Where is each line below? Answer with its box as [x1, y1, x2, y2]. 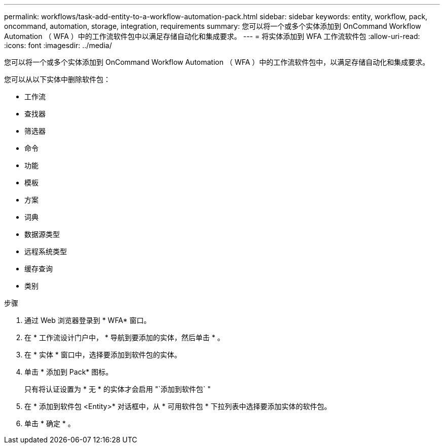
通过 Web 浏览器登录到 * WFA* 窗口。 [24, 316, 151, 324]
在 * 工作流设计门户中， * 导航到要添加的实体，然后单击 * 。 [24, 333, 225, 342]
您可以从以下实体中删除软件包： [4, 75, 110, 84]
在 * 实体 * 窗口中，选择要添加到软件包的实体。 [24, 350, 181, 359]
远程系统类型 [24, 247, 67, 256]
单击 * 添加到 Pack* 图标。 [24, 368, 113, 376]
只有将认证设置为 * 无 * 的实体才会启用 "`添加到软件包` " [24, 385, 211, 393]
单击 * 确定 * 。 [24, 419, 75, 428]
